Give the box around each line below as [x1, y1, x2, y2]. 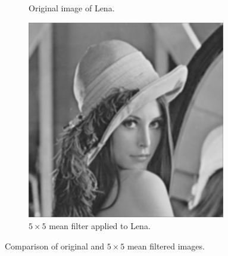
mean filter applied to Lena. [49, 219, 151, 232]
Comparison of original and [5, 239, 105, 252]
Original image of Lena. [29, 2, 115, 14]
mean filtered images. [127, 239, 205, 252]
